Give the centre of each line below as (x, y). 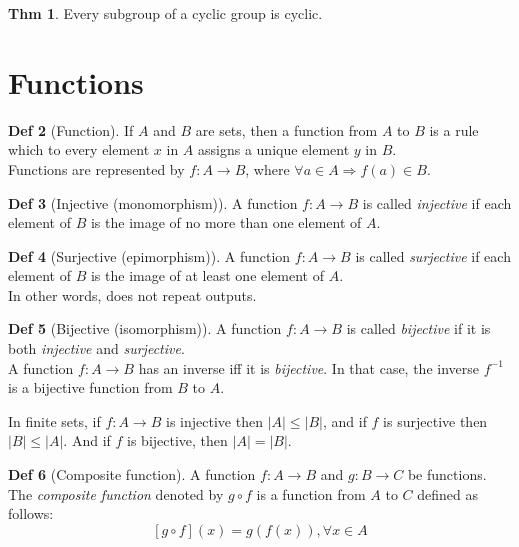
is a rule (454, 129)
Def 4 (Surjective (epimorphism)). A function (149, 255)
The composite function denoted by (116, 493)
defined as (447, 493)
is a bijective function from (90, 387)
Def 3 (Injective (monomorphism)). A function (153, 202)
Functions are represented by (96, 168)
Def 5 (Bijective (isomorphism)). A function (145, 328)
